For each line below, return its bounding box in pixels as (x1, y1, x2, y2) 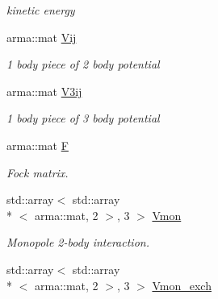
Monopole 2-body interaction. (6, 234, 149, 251)
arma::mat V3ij (6, 82, 82, 99)
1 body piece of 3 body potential (6, 110, 160, 127)
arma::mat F (6, 136, 69, 153)
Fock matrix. (6, 164, 69, 181)
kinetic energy (6, 2, 75, 18)
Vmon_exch (152, 276, 212, 293)
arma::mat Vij (6, 28, 77, 45)
